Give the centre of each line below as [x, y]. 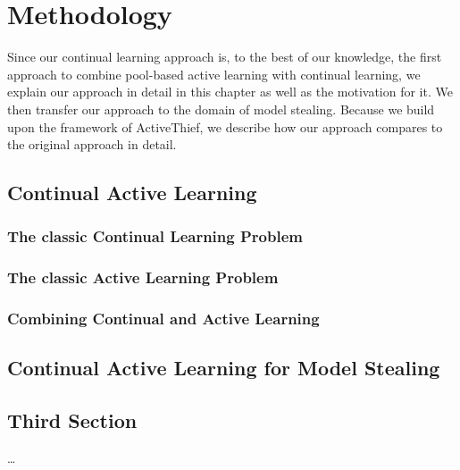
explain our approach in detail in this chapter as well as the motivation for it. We [230, 92]
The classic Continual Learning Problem [155, 236]
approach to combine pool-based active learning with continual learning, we [214, 74]
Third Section [72, 420]
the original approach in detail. [92, 144]
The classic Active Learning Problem [143, 277]
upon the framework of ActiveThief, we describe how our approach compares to [225, 126]
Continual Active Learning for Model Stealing [224, 368]
